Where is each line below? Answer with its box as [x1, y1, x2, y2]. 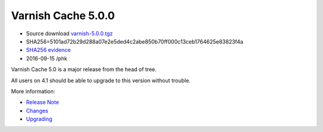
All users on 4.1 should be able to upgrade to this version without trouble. [11, 76, 191, 84]
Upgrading [26, 115, 53, 122]
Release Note [26, 99, 59, 106]
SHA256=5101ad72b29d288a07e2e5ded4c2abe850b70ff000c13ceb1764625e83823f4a [26, 38, 243, 45]
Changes [26, 107, 48, 114]
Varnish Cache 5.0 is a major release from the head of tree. [11, 66, 157, 73]
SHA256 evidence [26, 47, 71, 54]
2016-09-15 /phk [26, 54, 68, 62]
